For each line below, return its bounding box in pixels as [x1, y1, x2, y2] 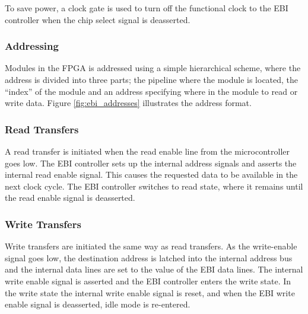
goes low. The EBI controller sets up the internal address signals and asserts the [5, 156, 297, 169]
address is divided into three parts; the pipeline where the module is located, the [5, 73, 299, 85]
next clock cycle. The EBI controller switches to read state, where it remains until [5, 180, 303, 192]
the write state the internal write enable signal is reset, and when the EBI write [5, 286, 295, 299]
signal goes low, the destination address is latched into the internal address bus [5, 251, 293, 264]
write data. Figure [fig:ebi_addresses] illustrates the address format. [5, 97, 252, 109]
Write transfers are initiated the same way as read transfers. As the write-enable [5, 240, 297, 252]
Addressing [5, 39, 59, 53]
